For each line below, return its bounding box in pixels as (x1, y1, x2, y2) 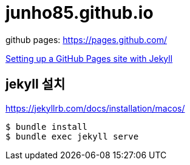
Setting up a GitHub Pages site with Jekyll (5, 53, 173, 64)
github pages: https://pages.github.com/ (5, 34, 167, 45)
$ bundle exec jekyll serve (5, 131, 139, 141)
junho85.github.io (5, 2, 154, 23)
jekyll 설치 (5, 76, 66, 92)
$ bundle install (5, 121, 87, 132)
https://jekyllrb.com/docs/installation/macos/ (5, 103, 185, 113)
